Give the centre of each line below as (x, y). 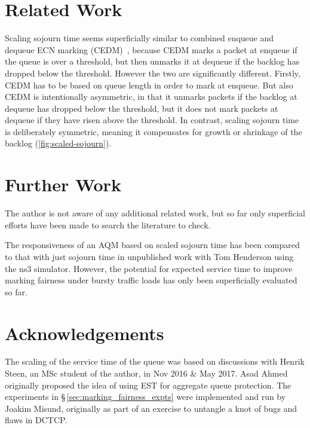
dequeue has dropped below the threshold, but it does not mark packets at (142, 108)
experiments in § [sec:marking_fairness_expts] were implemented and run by (145, 397)
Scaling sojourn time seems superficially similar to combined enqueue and (139, 38)
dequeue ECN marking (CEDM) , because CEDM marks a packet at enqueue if (151, 49)
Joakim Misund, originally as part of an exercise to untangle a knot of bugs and (151, 408)
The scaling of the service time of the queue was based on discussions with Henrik (155, 361)
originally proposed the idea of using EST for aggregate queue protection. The (148, 385)
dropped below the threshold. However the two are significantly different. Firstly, (153, 73)
